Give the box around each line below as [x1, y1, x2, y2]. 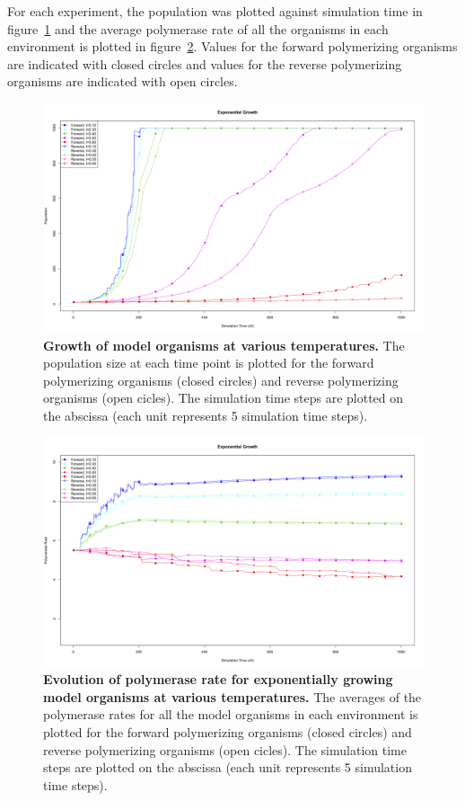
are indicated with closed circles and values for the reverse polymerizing [7, 54, 402, 73]
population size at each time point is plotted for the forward [43, 353, 374, 372]
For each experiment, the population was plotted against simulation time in [7, 2, 423, 20]
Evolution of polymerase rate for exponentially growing [43, 670, 393, 689]
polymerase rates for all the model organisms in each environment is [43, 705, 418, 724]
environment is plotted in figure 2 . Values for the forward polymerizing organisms [7, 37, 458, 56]
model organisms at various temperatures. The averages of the [43, 687, 422, 706]
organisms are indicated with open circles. [7, 72, 238, 91]
